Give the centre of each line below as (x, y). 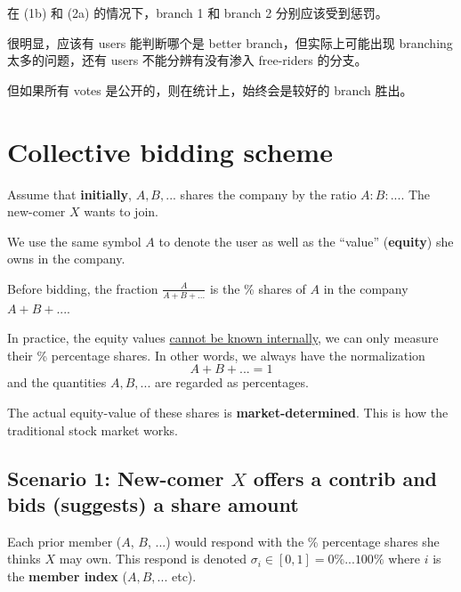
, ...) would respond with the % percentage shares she (293, 541)
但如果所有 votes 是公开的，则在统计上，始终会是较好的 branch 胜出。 (210, 89)
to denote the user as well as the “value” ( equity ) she (306, 241)
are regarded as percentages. (231, 382)
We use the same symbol (74, 241)
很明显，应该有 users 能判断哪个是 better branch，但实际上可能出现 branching (230, 42)
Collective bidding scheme (170, 151)
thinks (24, 559)
